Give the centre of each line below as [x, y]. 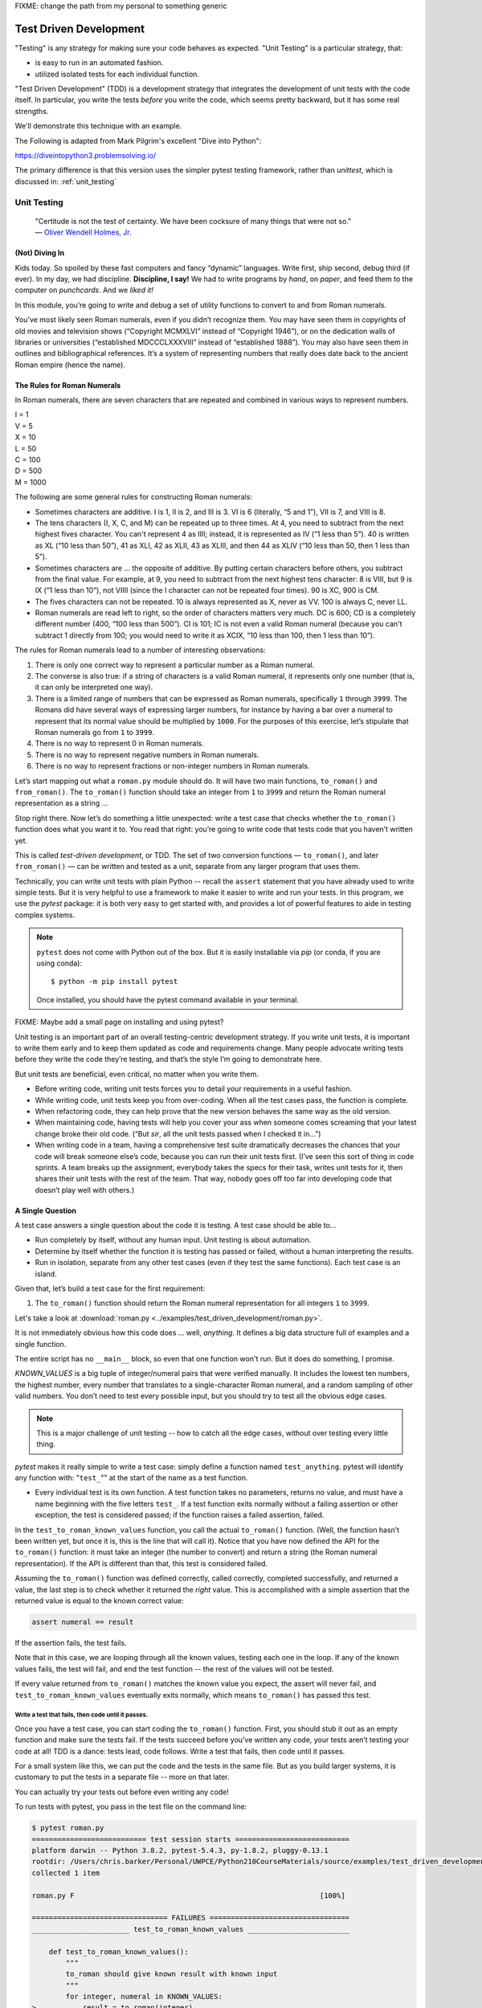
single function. [41, 1344]
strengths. [32, 111]
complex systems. [45, 915]
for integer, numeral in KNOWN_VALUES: [144, 1997]
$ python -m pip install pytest [114, 982]
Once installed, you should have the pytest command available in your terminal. [168, 999]
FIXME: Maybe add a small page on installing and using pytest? [119, 1022]
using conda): [59, 963]
